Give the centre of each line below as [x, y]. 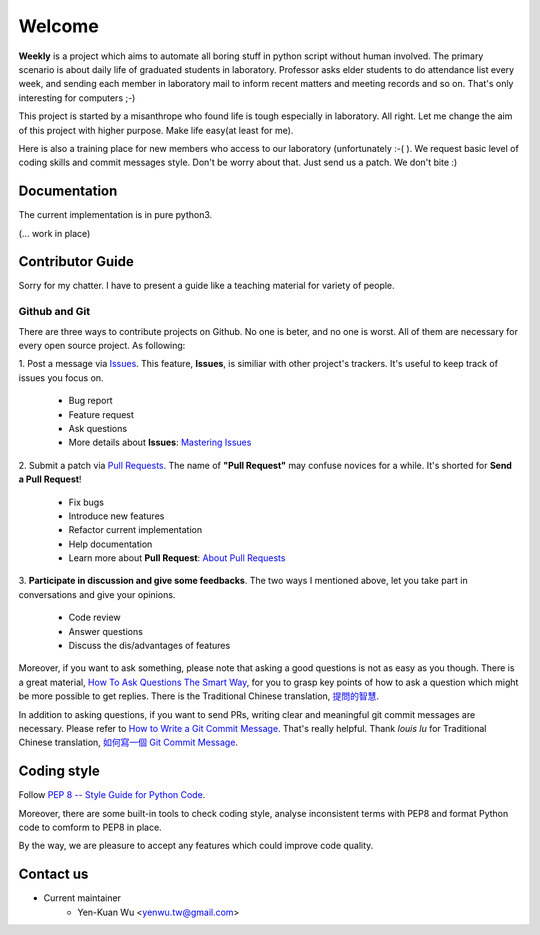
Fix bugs [86, 502]
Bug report [91, 401]
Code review [94, 617]
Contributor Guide [76, 261]
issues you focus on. [61, 377]
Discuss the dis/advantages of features [149, 646]
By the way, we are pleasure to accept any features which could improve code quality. [196, 846]
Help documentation [110, 544]
